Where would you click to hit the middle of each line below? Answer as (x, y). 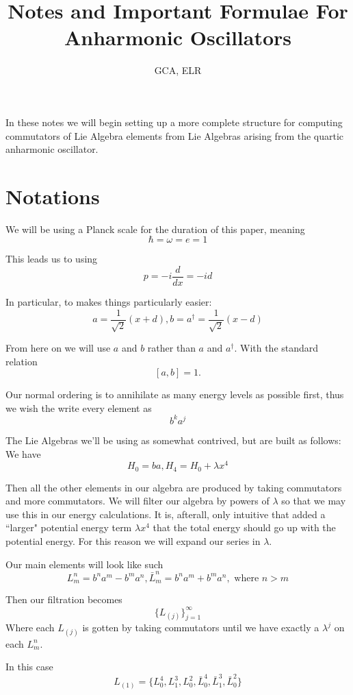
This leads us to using (52, 259)
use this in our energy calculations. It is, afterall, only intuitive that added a (166, 514)
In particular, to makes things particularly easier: (109, 302)
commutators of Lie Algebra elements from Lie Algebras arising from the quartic (175, 135)
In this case (29, 667)
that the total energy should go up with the (244, 527)
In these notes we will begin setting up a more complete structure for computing (174, 122)
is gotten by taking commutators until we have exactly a (201, 627)
